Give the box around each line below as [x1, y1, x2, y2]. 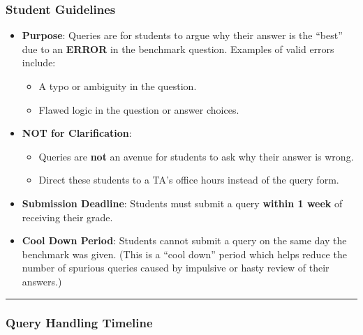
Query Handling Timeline [6, 314, 153, 332]
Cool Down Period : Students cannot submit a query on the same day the [22, 233, 347, 248]
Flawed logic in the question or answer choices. [38, 102, 239, 117]
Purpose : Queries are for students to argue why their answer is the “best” [22, 28, 343, 43]
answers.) [22, 274, 62, 288]
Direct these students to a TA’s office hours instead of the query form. [38, 172, 339, 187]
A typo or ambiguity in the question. [38, 79, 197, 93]
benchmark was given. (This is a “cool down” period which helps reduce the [22, 246, 347, 261]
